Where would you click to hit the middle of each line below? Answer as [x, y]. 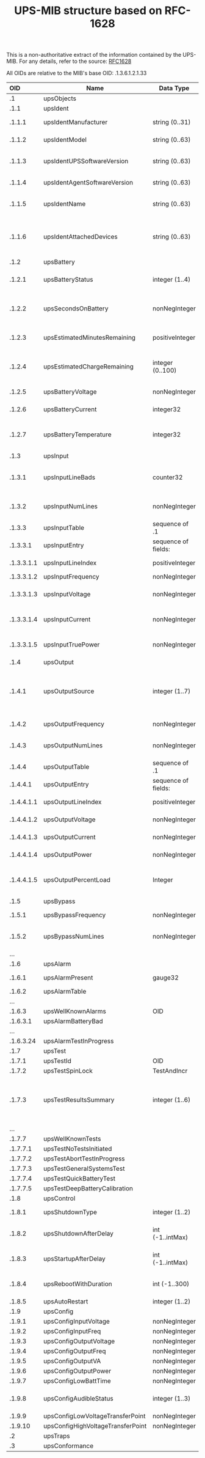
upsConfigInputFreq [72, 1332]
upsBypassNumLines [74, 937]
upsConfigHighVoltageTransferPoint [95, 1426]
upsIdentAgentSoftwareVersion [88, 183]
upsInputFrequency [71, 577]
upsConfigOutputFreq [75, 1351]
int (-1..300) [171, 1284]
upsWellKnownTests [72, 1139]
